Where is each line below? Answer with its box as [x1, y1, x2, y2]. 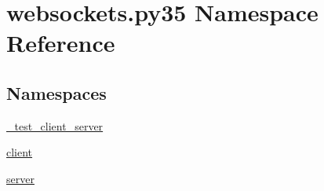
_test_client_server [6, 117, 104, 134]
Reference [6, 27, 115, 59]
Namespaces [6, 80, 107, 105]
